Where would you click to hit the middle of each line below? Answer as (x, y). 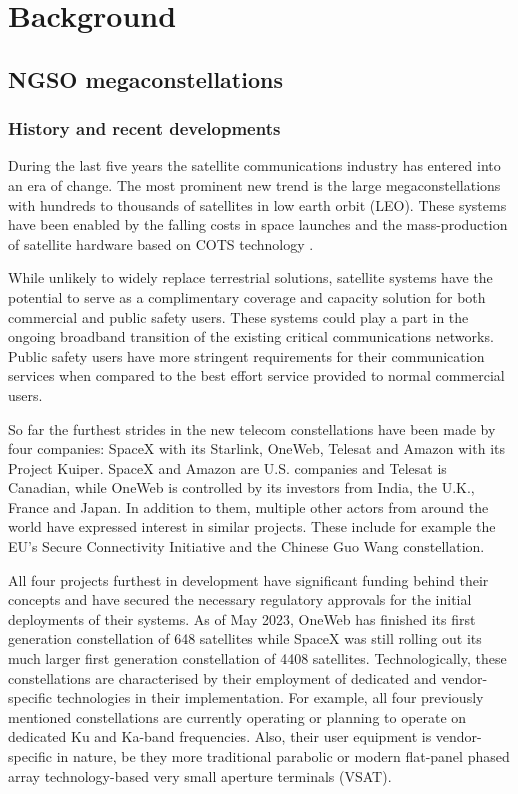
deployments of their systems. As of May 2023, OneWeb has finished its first (242, 618)
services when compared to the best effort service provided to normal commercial (256, 375)
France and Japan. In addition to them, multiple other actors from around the (248, 506)
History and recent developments (144, 128)
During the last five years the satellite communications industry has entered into (254, 165)
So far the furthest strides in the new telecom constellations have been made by (252, 428)
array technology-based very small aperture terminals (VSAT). (200, 775)
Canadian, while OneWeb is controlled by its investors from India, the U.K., (241, 487)
